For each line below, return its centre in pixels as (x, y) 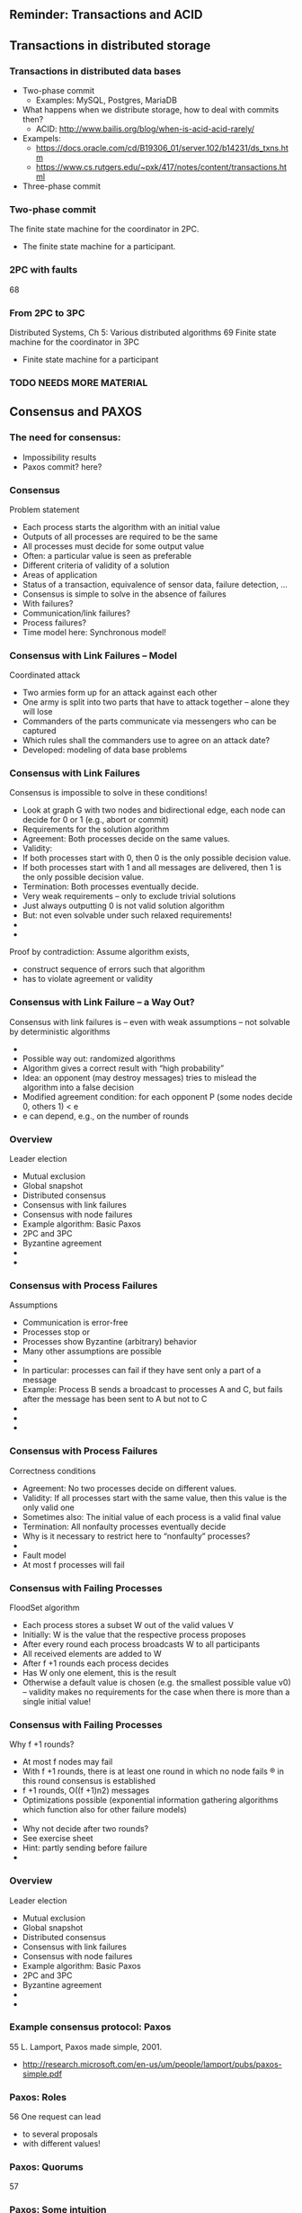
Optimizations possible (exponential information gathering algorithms (150, 1800)
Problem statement (44, 509)
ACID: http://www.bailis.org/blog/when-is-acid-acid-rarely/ (145, 129)
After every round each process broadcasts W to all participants (141, 1644)
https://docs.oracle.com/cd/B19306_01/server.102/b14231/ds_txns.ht (162, 148)
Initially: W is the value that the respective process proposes (134, 1634)
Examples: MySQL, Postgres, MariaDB (107, 100)
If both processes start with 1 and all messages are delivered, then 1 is (152, 868)
